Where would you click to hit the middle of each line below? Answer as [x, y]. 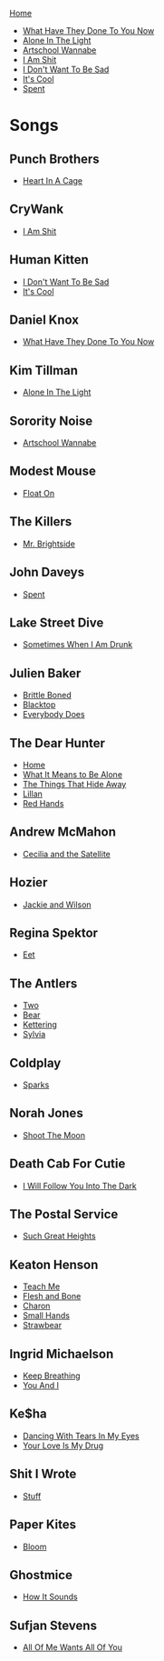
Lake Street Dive [57, 622]
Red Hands [43, 803]
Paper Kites [43, 1525]
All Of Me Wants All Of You [72, 1647]
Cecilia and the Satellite [66, 854]
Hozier [29, 882]
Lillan [33, 794]
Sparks [36, 1085]
